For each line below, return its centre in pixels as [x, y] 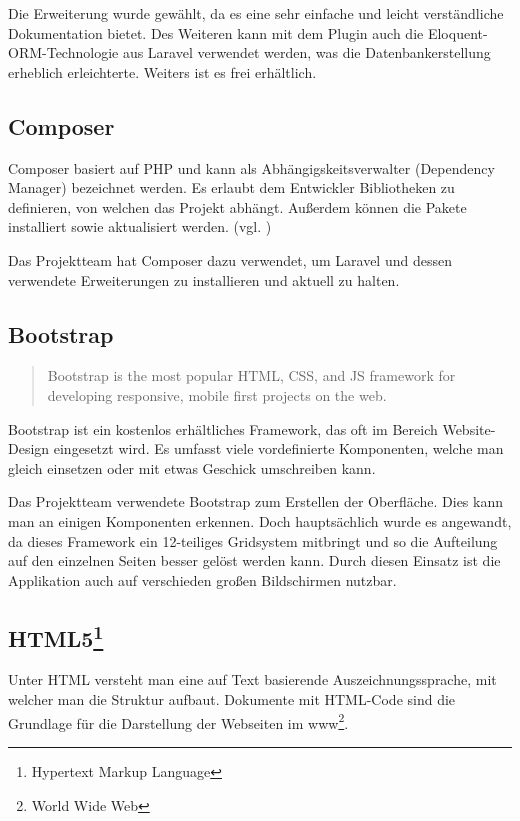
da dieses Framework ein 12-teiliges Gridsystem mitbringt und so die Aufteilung [253, 540]
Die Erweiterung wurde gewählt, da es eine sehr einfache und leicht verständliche [256, 13]
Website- [469, 428]
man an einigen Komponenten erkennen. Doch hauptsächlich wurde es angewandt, [260, 520]
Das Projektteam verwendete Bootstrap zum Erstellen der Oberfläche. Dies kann [255, 501]
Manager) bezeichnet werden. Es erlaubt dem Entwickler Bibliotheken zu [231, 187]
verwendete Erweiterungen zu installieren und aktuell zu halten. [204, 279]
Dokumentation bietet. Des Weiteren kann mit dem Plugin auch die [216, 32]
